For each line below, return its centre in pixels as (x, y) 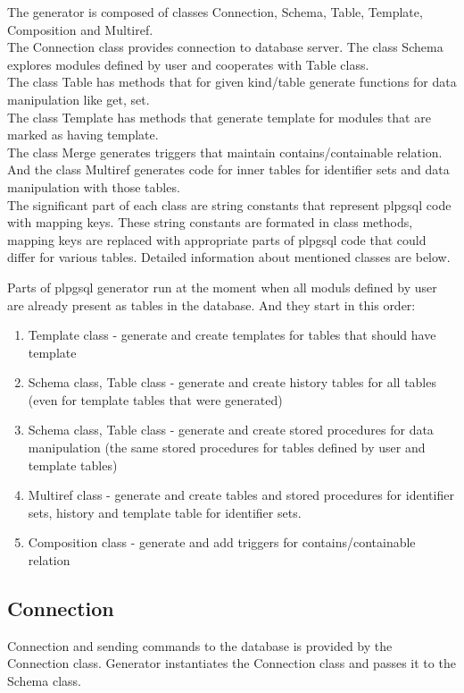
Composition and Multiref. (80, 29)
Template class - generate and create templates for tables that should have (232, 335)
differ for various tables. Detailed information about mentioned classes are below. (229, 257)
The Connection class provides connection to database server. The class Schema (225, 47)
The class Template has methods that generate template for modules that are (219, 117)
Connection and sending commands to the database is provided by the (200, 645)
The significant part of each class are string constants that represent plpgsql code (229, 204)
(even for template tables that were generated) (155, 399)
